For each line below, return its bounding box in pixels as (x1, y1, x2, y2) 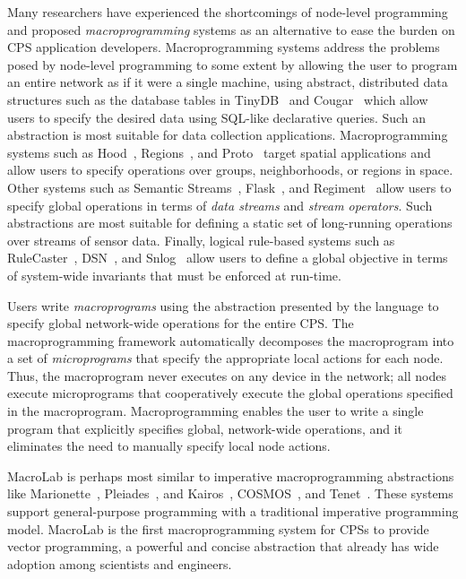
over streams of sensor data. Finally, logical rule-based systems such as (7, 230, 395, 249)
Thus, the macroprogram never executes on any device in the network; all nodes (7, 366, 446, 385)
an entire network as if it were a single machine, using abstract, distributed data (7, 73, 448, 91)
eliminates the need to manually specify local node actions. (7, 436, 331, 455)
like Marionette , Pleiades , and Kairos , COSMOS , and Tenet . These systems (7, 484, 453, 503)
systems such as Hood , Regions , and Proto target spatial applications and (7, 143, 431, 161)
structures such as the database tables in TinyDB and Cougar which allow (7, 90, 428, 108)
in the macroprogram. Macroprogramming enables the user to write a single (7, 402, 424, 420)
